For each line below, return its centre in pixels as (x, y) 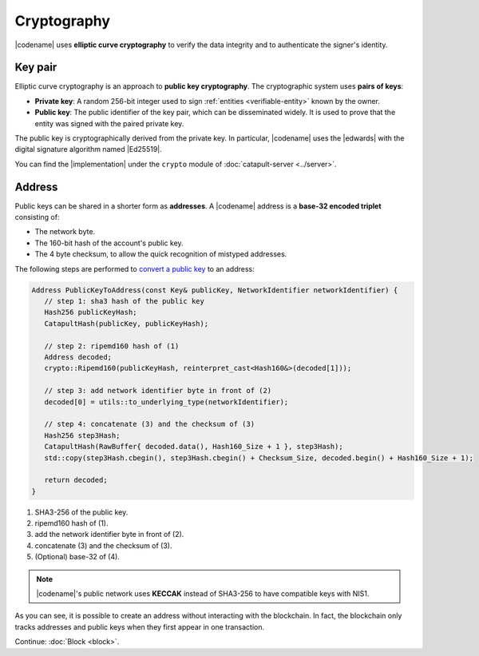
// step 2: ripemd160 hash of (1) (112, 346)
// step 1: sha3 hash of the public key (125, 301)
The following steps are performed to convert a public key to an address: (135, 268)
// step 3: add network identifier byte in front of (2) (158, 391)
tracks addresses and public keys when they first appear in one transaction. (140, 626)
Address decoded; (78, 357)
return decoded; (76, 480)
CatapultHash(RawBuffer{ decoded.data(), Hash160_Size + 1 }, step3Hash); (194, 447)
